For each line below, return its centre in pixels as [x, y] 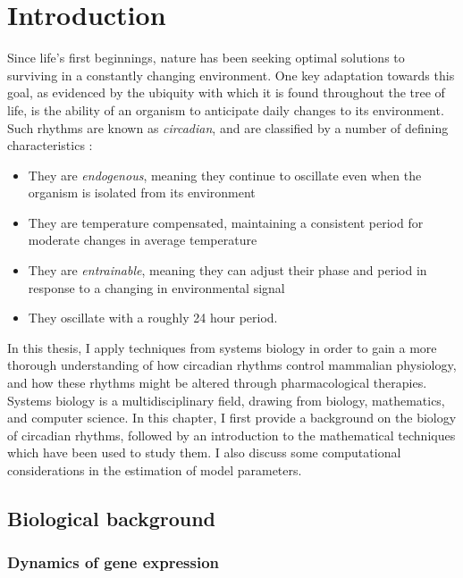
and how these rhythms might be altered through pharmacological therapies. [217, 383]
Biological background [112, 518]
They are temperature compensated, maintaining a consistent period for [226, 222]
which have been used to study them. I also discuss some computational [204, 452]
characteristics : [50, 145]
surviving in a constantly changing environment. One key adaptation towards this [231, 75]
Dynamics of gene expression [113, 562]
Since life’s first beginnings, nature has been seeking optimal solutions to [206, 58]
